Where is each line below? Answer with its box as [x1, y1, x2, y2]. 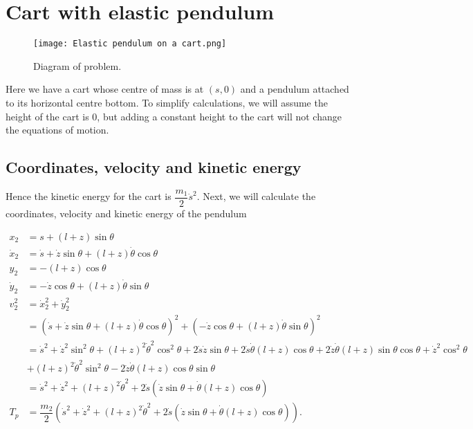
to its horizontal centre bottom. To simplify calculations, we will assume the [6, 95, 328, 109]
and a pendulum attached [240, 82, 349, 96]
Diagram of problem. [33, 58, 122, 73]
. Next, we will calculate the [196, 189, 316, 203]
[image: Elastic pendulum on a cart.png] [33, 39, 227, 49]
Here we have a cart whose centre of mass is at [6, 82, 204, 96]
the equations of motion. [6, 122, 109, 137]
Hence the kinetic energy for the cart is [6, 189, 171, 203]
